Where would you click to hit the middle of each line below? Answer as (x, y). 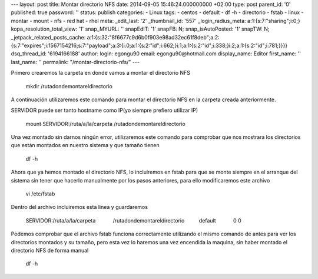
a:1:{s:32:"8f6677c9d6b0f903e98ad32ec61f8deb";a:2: (153, 37)
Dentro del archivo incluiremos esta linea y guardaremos (79, 207)
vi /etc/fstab (40, 194)
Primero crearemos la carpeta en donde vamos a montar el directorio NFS (101, 73)
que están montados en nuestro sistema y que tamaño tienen (85, 145)
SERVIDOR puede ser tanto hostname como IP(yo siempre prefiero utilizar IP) (105, 110)
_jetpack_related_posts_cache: (48, 37)
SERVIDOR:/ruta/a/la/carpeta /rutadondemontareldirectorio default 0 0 (133, 220)
